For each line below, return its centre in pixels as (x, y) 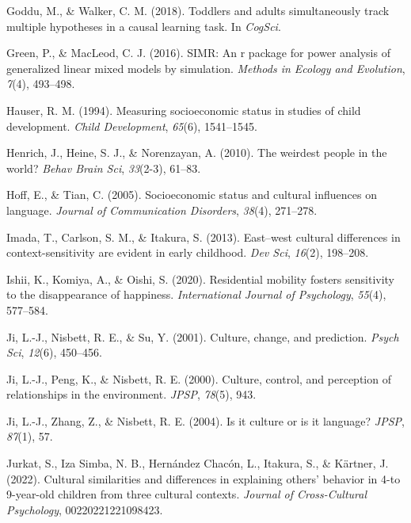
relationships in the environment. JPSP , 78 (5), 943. (131, 394)
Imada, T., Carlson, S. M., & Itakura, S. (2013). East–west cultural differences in (204, 237)
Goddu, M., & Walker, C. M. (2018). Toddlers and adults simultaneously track (198, 10)
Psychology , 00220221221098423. (85, 509)
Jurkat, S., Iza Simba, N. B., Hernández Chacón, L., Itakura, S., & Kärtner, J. (198, 463)
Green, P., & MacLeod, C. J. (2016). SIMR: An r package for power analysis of (198, 53)
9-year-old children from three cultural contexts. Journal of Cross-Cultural (187, 494)
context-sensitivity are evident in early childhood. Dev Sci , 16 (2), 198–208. (188, 252)
